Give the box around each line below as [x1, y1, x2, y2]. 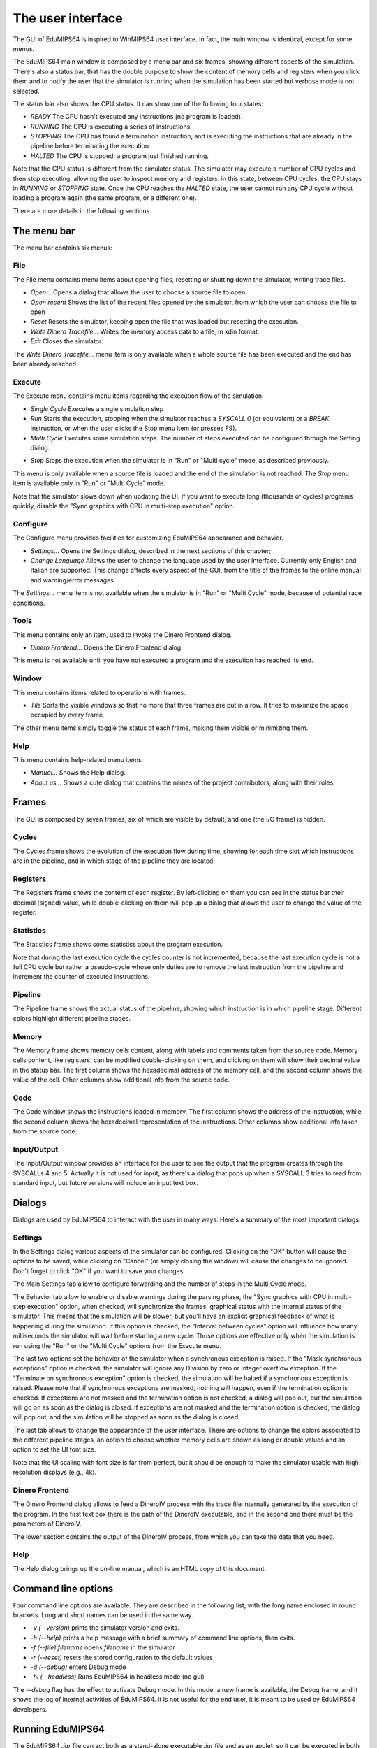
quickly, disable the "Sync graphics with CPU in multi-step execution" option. [13, 502, 235, 510]
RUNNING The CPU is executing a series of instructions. [30, 122, 192, 131]
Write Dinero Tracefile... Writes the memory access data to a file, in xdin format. [30, 327, 260, 336]
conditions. [13, 599, 45, 607]
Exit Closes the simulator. [30, 337, 103, 345]
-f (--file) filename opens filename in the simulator [30, 1643, 175, 1652]
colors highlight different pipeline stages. [13, 1014, 131, 1022]
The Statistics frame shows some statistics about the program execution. [13, 940, 223, 949]
